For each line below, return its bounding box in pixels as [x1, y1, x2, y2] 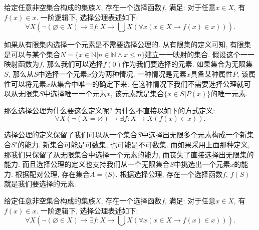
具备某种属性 [190, 68, 233, 79]
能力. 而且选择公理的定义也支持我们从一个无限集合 [4, 159, 170, 169]
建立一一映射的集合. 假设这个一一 [145, 49, 254, 59]
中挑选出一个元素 [174, 159, 230, 169]
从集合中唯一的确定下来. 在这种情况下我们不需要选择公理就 [50, 78, 244, 89]
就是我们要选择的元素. [4, 178, 76, 189]
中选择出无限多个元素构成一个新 [141, 129, 247, 140]
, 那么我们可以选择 [42, 59, 103, 69]
